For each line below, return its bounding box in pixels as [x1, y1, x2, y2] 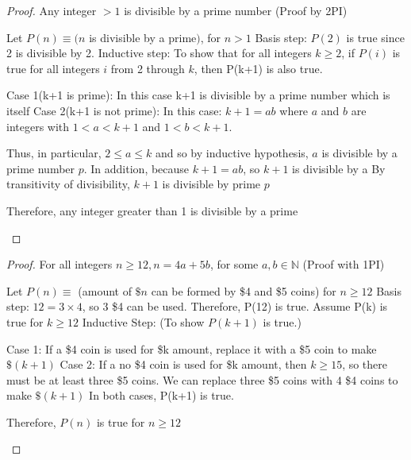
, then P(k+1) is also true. [194, 60, 323, 76]
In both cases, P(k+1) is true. [89, 387, 234, 404]
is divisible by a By [292, 160, 386, 176]
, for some [209, 256, 259, 273]
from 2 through [110, 60, 185, 76]
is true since [346, 29, 405, 45]
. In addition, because [83, 160, 190, 176]
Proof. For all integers [6, 256, 113, 273]
